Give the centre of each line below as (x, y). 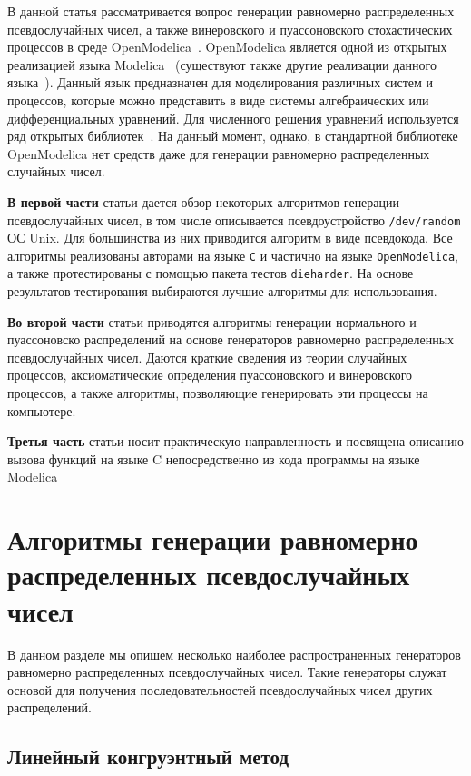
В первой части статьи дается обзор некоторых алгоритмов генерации (204, 201)
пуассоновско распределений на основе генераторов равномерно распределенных (231, 339)
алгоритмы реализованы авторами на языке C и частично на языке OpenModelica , (233, 255)
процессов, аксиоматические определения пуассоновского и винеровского (210, 375)
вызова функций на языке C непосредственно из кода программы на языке (214, 458)
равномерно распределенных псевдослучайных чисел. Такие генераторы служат (227, 672)
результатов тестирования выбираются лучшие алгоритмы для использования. (222, 291)
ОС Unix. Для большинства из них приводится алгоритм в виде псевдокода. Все (230, 238)
